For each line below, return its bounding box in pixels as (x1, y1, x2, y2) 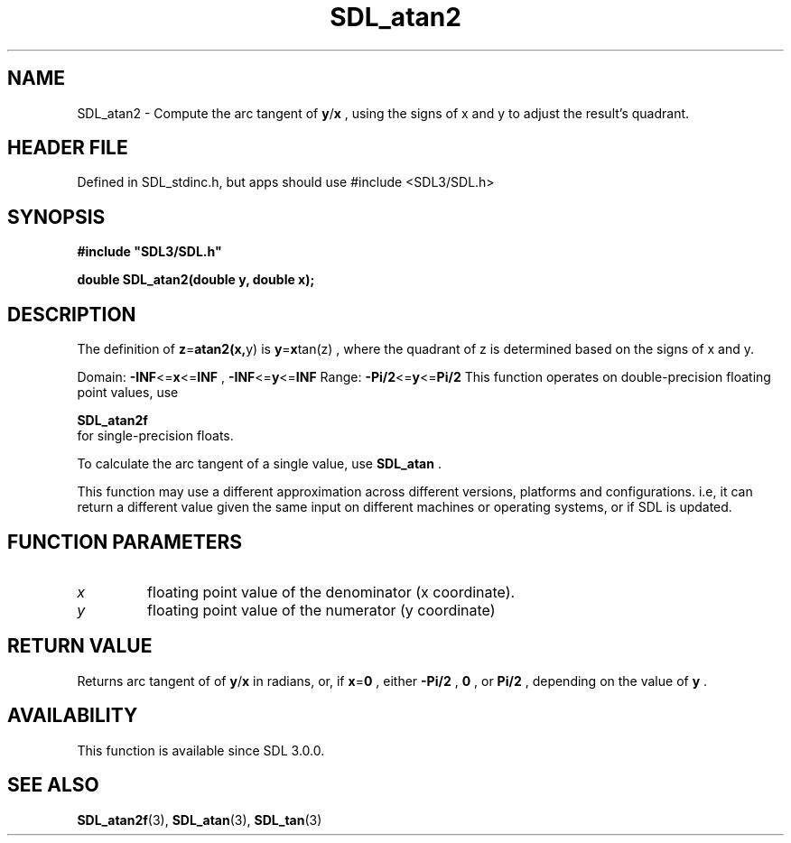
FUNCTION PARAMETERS (7, 530, 242, 553)
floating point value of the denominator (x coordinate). (147, 582, 516, 601)
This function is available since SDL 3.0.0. (77, 742, 325, 758)
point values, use (77, 384, 179, 401)
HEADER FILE (7, 136, 128, 160)
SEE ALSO (7, 774, 99, 797)
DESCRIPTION (7, 302, 136, 326)
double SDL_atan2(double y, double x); (77, 272, 315, 288)
